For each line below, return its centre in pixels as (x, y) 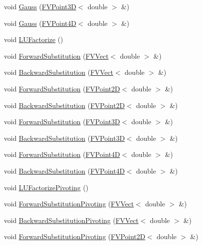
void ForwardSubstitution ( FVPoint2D (62, 88)
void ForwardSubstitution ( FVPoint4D (62, 154)
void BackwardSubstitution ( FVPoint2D (64, 105)
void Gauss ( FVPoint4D (40, 23)
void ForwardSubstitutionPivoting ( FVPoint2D (75, 236)
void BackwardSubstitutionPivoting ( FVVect (71, 220)
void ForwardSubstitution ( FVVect (56, 56)
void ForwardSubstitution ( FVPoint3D (62, 122)
